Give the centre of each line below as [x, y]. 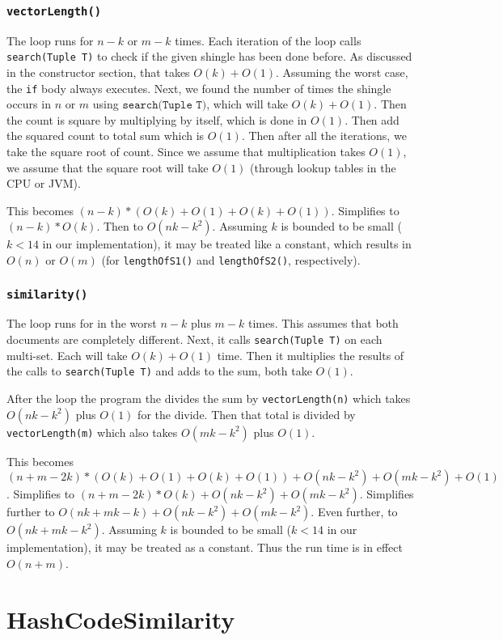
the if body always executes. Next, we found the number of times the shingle [199, 88]
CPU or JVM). [44, 183]
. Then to [120, 226]
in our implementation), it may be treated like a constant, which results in [227, 244]
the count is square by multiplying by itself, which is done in [157, 119]
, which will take [247, 104]
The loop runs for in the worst [82, 323]
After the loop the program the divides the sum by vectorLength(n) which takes [209, 398]
